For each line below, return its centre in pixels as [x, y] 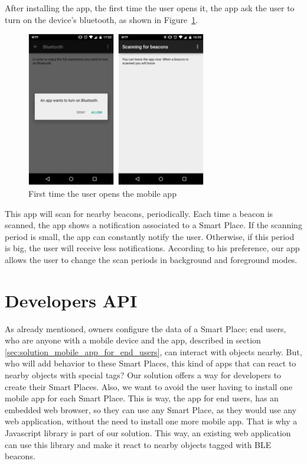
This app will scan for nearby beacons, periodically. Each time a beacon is [139, 213]
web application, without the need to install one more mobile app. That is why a [151, 421]
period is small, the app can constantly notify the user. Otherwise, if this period [150, 236]
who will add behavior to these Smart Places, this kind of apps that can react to [151, 363]
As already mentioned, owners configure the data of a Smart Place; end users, [146, 328]
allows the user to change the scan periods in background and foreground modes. [151, 259]
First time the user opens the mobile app [102, 193]
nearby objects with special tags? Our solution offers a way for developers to [143, 374]
